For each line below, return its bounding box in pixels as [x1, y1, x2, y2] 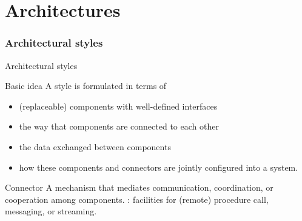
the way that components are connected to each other [19, 120, 219, 133]
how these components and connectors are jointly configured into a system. [19, 160, 298, 173]
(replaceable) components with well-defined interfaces [19, 99, 218, 112]
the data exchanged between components [19, 140, 171, 153]
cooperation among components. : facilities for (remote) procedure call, [5, 193, 269, 205]
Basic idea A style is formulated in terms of [5, 79, 167, 92]
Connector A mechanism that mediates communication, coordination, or [5, 181, 273, 194]
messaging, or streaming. [5, 205, 97, 217]
